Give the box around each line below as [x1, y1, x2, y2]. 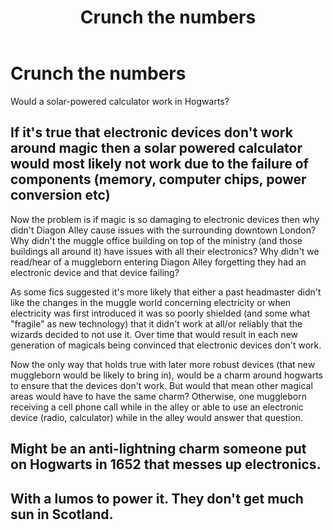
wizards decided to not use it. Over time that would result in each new [10, 328, 299, 340]
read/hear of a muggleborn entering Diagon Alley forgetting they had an [10, 256, 307, 268]
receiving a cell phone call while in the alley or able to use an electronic [10, 401, 304, 413]
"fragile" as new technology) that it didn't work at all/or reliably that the [10, 317, 303, 330]
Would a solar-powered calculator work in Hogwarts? [10, 95, 230, 107]
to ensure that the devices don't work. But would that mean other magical [10, 379, 313, 391]
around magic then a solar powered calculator [10, 140, 303, 157]
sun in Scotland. [10, 506, 114, 523]
